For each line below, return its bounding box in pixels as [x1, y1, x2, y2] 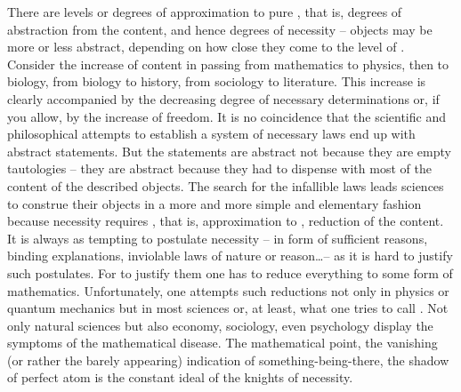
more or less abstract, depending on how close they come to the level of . [7, 37, 405, 56]
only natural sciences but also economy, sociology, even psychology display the [7, 316, 433, 334]
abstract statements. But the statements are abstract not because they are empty [7, 141, 451, 160]
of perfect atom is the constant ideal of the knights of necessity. [7, 368, 353, 387]
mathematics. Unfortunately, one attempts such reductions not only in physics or [7, 281, 449, 300]
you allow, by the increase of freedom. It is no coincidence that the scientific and [7, 107, 446, 125]
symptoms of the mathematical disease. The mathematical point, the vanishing [7, 333, 438, 352]
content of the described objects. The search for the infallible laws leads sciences [7, 176, 444, 195]
